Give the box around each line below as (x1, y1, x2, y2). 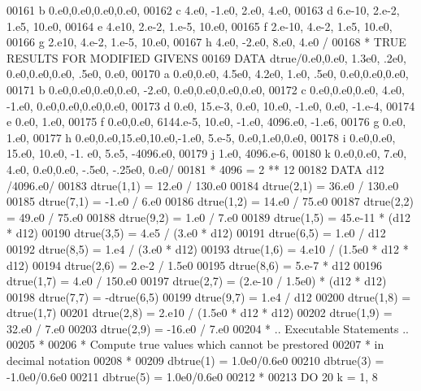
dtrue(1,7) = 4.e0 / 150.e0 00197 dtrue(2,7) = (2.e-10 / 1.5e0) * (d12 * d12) (7, 272, 387, 289)
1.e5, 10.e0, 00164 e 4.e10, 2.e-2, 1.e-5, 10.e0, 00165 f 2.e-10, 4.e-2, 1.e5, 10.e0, (7, 17, 393, 34)
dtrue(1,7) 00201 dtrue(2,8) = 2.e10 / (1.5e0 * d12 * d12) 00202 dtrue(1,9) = (7, 304, 393, 321)
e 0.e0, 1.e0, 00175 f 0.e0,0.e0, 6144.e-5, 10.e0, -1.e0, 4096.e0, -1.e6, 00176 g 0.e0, (7, 113, 406, 130)
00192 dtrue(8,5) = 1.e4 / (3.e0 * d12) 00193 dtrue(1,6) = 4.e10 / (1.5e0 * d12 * (7, 240, 409, 257)
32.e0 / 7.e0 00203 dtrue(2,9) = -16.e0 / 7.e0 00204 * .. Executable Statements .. (7, 319, 409, 337)
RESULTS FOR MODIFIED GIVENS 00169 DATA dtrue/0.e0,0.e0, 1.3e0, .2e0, (7, 49, 406, 66)
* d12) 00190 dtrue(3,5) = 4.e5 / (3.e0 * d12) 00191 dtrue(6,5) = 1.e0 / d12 (7, 224, 386, 241)
